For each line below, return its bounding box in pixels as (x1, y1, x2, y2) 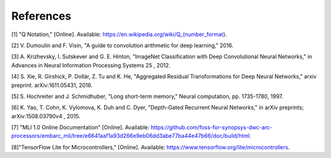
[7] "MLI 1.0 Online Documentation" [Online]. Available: (11, 124, 150, 131)
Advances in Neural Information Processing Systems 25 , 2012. (11, 61, 171, 69)
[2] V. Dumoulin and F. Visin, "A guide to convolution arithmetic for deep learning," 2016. (11, 42, 234, 49)
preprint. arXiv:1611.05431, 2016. (11, 81, 93, 89)
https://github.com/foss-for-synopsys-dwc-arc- (150, 124, 273, 131)
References (11, 9, 72, 23)
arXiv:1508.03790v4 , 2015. (11, 112, 81, 119)
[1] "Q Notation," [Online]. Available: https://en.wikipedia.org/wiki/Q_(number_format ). (11, 31, 227, 38)
